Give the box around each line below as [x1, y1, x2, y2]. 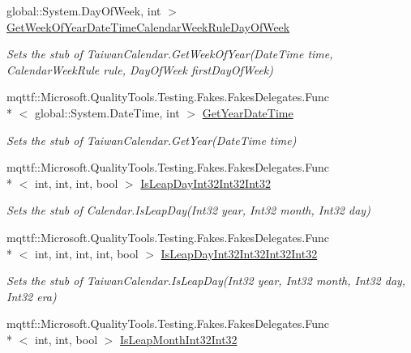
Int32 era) [6, 287, 57, 304]
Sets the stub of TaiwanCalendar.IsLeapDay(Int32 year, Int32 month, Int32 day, [6, 272, 406, 289]
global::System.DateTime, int [34, 104, 180, 121]
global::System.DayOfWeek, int [6, 2, 161, 19]
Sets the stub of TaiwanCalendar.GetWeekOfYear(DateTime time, [6, 45, 333, 62]
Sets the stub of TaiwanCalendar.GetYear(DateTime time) [6, 131, 297, 148]
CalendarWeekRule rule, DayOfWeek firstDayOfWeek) [6, 61, 273, 78]
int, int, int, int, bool [34, 245, 139, 262]
